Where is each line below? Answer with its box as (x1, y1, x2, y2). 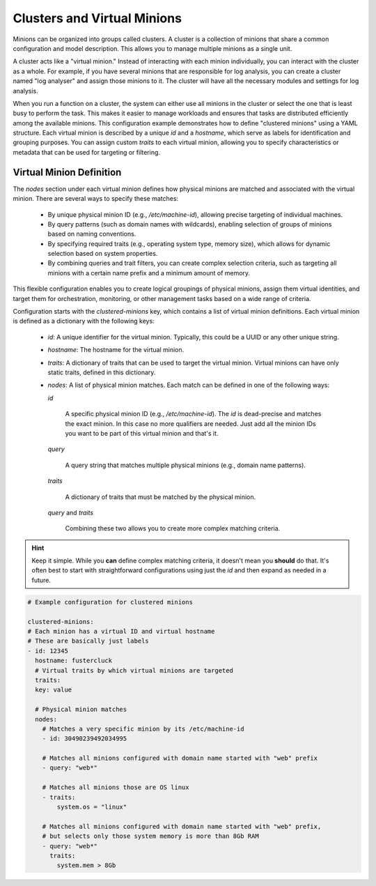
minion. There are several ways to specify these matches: (13, 194, 179, 203)
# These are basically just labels (27, 637, 149, 645)
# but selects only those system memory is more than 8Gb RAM (42, 832, 259, 840)
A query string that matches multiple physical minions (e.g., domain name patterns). (65, 461, 306, 469)
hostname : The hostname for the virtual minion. (47, 346, 185, 354)
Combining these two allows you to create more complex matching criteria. (65, 524, 281, 533)
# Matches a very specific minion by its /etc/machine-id (42, 725, 244, 733)
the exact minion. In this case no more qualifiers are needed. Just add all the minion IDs (65, 419, 316, 428)
